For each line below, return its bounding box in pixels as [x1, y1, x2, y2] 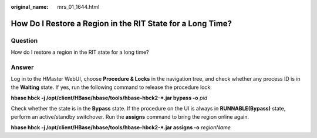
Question [11, 36, 38, 44]
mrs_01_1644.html [57, 4, 100, 10]
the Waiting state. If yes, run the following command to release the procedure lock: [11, 84, 213, 91]
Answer [11, 63, 34, 71]
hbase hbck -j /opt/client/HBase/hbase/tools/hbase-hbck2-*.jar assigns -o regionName [11, 124, 231, 131]
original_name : [11, 4, 49, 10]
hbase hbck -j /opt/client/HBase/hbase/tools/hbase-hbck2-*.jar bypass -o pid [11, 94, 208, 102]
